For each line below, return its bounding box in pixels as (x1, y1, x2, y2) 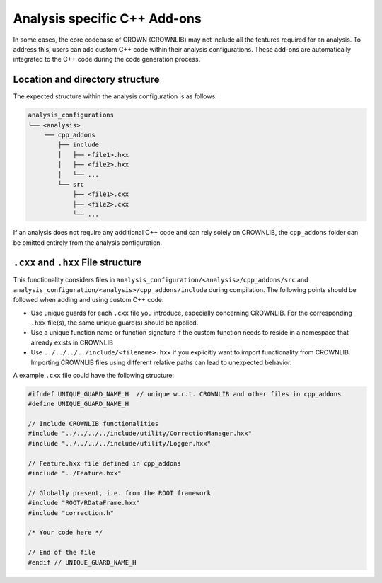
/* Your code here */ (28, 529, 103, 537)
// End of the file (28, 548, 95, 557)
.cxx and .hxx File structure (13, 257, 142, 269)
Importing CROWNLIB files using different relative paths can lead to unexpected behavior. (30, 358, 292, 366)
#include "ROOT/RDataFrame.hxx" (28, 499, 141, 507)
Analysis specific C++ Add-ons (13, 11, 202, 26)
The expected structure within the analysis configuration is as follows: (13, 92, 217, 100)
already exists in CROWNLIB (30, 338, 113, 347)
